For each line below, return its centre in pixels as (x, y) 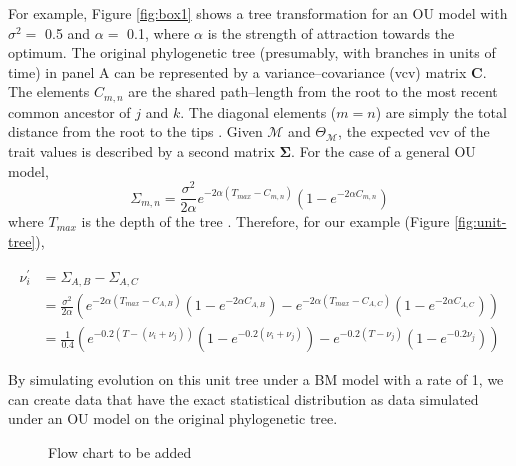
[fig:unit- (480, 221)
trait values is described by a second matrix (141, 151)
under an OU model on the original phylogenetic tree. (173, 418)
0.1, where (158, 32)
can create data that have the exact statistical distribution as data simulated (243, 398)
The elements (49, 91)
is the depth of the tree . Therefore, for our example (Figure (265, 221)
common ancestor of (69, 111)
